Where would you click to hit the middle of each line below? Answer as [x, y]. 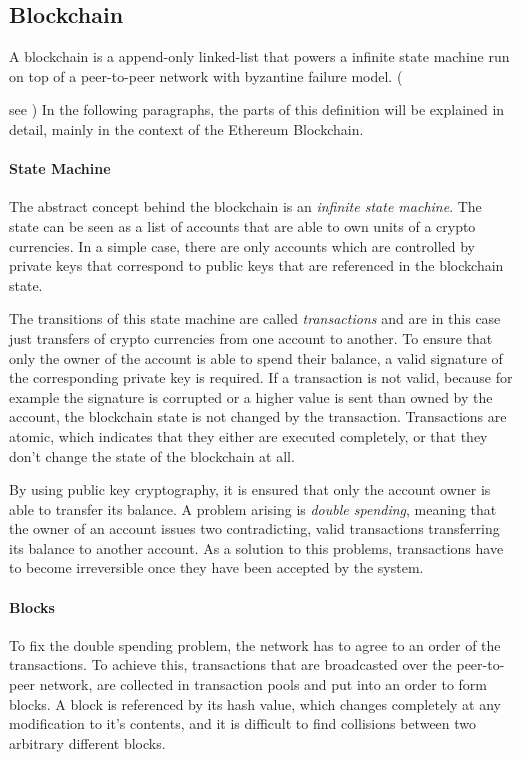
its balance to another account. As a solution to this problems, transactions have [256, 547]
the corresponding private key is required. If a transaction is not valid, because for [261, 377]
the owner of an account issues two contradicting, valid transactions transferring [254, 528]
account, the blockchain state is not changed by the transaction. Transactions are [258, 416]
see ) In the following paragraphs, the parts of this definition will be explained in [257, 109]
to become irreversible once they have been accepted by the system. [216, 567]
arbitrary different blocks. [87, 742]
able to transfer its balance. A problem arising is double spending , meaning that [253, 508]
